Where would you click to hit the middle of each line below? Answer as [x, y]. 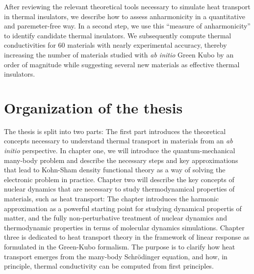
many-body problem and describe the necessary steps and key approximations [121, 160]
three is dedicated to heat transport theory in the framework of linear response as [127, 237]
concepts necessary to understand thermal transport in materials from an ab [118, 141]
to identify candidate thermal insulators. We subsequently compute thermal [118, 35]
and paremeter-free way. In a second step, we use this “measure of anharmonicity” [127, 26]
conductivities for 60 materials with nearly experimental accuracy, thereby [115, 45]
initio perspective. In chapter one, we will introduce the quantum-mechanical [120, 151]
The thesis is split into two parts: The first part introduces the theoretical [115, 131]
